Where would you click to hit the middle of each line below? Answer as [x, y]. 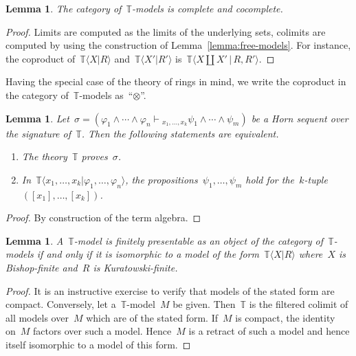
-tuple [316, 179]
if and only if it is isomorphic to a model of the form [148, 254]
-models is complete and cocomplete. [208, 8]
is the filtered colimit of [299, 304]
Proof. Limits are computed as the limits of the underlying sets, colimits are [166, 31]
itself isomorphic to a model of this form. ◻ [98, 344]
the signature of [38, 133]
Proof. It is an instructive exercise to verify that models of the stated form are [170, 290]
